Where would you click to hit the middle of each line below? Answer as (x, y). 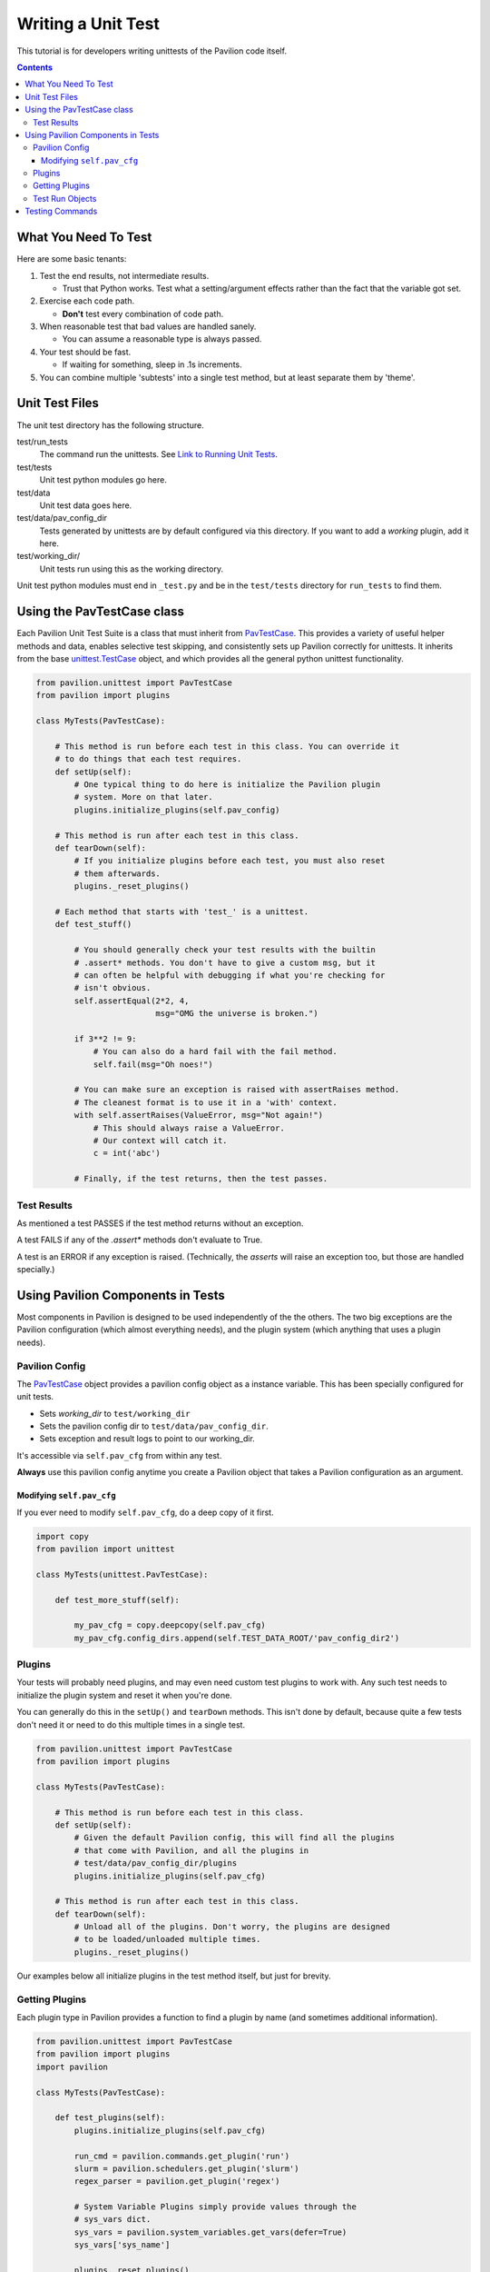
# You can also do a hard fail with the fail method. (215, 1051)
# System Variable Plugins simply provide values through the (216, 2207)
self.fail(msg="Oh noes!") (153, 1064)
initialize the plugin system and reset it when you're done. (125, 1695)
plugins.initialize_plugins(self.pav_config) (177, 810)
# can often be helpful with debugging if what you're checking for (230, 975)
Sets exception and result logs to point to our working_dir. (147, 1439)
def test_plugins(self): (110, 2118)
